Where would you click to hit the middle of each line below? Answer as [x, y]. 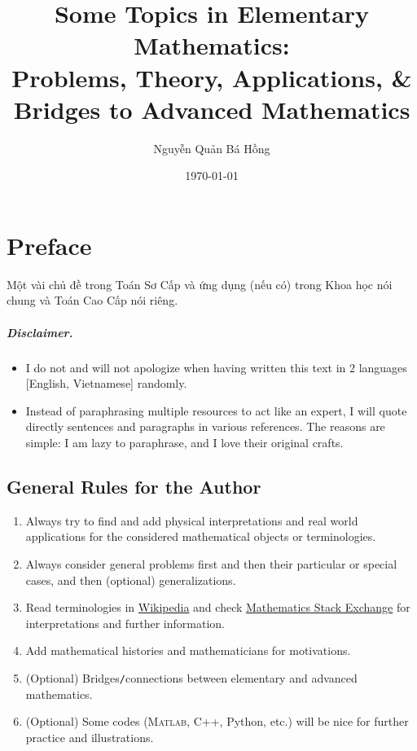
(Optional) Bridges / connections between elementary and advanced [191, 677]
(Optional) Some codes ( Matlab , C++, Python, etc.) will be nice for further [217, 721]
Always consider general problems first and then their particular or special [211, 563]
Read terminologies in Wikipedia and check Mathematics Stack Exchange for [218, 607]
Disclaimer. [40, 332]
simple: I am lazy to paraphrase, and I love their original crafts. [184, 442]
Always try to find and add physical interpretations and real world [192, 520]
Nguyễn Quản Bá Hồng [212, 148]
